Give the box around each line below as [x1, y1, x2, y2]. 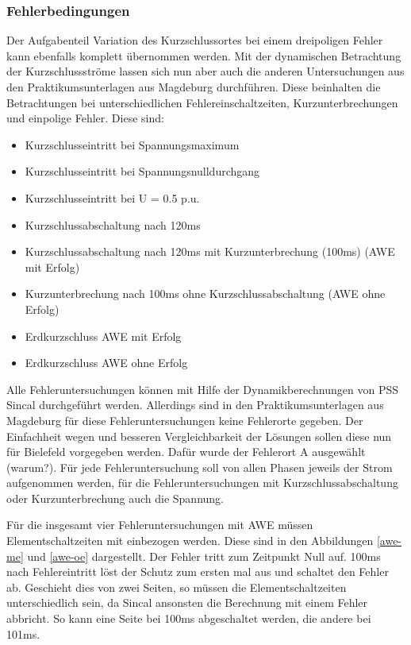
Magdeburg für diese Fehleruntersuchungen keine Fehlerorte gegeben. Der [6, 411, 363, 428]
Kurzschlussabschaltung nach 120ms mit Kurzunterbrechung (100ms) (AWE [25, 243, 395, 260]
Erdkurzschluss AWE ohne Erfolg [25, 354, 188, 371]
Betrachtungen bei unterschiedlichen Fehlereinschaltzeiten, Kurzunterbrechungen [6, 94, 398, 110]
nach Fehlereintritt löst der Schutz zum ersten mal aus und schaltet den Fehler [6, 563, 389, 580]
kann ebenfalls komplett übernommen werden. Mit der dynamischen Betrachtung [6, 47, 401, 64]
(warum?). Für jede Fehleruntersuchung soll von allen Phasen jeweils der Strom [6, 458, 393, 475]
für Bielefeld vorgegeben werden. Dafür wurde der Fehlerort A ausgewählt [6, 443, 366, 460]
